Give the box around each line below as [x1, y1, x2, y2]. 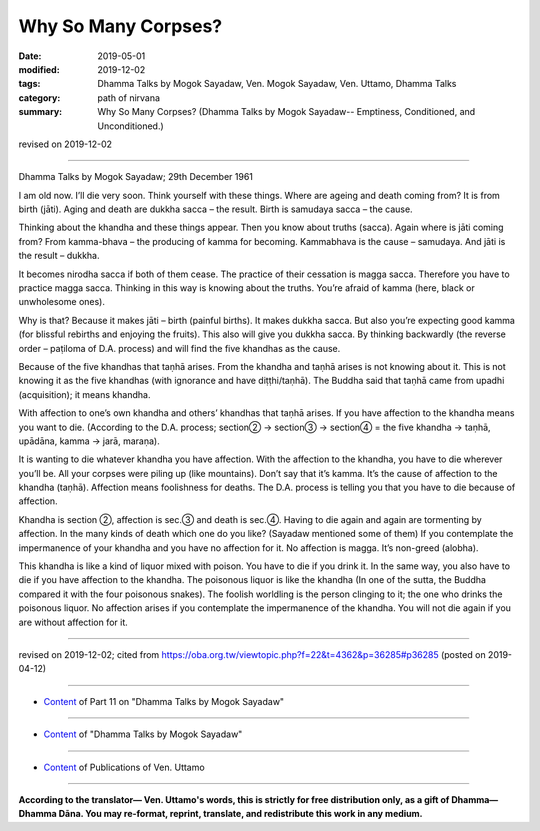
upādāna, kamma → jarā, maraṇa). [18, 435, 160, 447]
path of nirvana [97, 91, 160, 104]
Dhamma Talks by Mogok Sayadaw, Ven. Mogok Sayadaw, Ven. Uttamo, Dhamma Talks [97, 78, 457, 90]
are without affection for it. [18, 616, 129, 628]
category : [18, 91, 61, 104]
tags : [18, 78, 41, 90]
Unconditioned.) [97, 120, 164, 132]
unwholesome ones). [18, 296, 105, 308]
